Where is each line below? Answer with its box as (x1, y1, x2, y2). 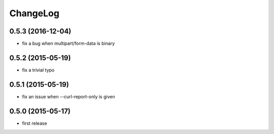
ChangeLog (9, 8, 59, 19)
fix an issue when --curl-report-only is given (22, 93, 115, 99)
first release (22, 120, 48, 126)
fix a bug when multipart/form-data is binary (22, 41, 115, 47)
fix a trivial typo (22, 66, 55, 73)
